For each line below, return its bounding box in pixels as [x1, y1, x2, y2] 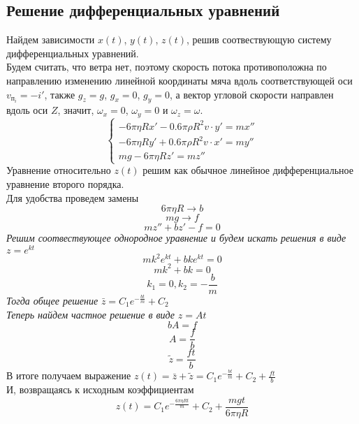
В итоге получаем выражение [6, 368, 131, 383]
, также [44, 87, 75, 101]
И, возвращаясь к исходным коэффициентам [6, 382, 194, 397]
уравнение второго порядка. [6, 177, 124, 191]
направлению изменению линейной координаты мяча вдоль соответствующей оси [6, 73, 353, 87]
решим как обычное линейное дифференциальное [142, 163, 353, 177]
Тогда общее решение [6, 293, 98, 307]
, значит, [57, 103, 94, 117]
